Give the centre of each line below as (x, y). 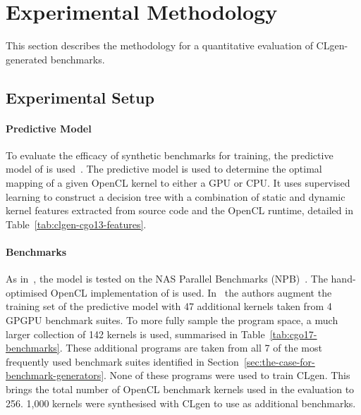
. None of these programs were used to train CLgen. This (227, 375)
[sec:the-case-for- (279, 361)
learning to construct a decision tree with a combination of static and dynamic (176, 196)
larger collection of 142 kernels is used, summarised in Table (135, 334)
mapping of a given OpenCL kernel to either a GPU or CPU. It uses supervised (178, 183)
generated (27, 59)
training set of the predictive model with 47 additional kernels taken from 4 (169, 306)
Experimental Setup (80, 97)
